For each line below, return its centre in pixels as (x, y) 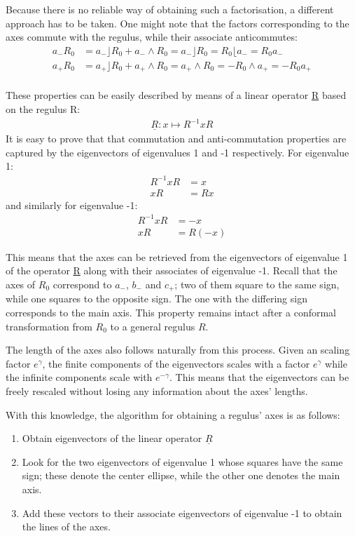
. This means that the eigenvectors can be (259, 377)
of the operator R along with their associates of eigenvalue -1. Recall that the (172, 270)
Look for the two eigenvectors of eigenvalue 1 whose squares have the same (182, 461)
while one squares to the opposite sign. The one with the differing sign (156, 299)
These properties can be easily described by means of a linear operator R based (176, 95)
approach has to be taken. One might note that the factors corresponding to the (177, 23)
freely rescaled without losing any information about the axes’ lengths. (157, 390)
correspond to (82, 284)
